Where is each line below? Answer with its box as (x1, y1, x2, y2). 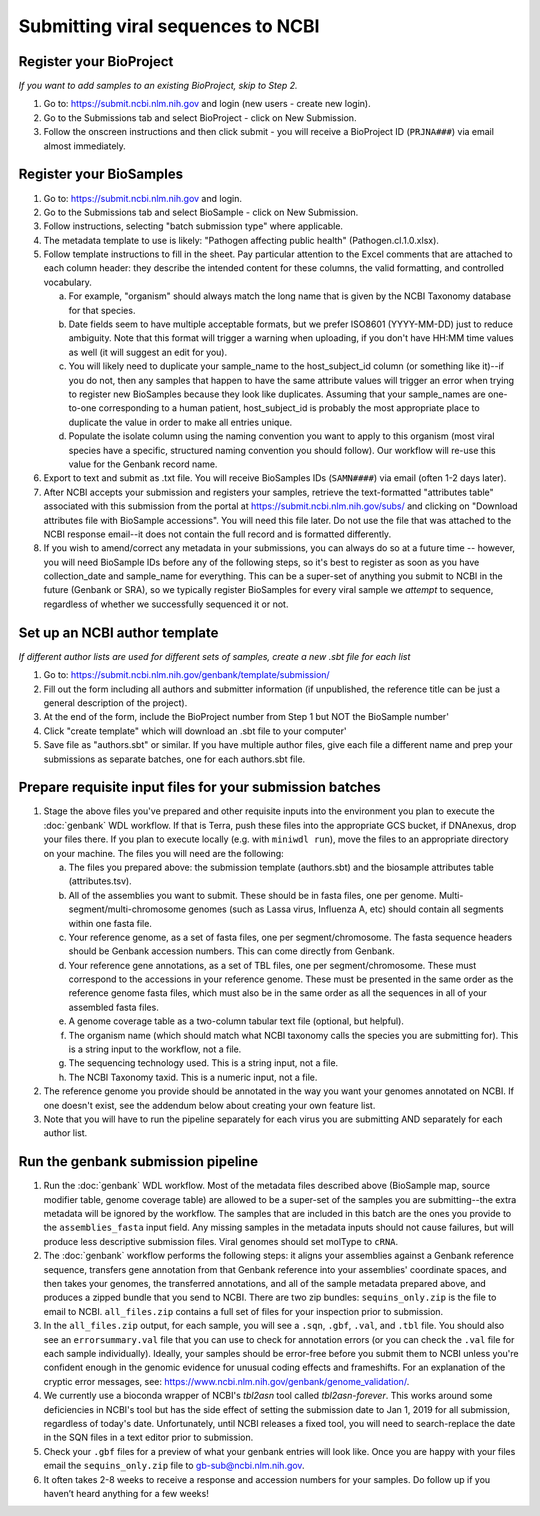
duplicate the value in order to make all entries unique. (68, 416, 293, 428)
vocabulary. (43, 276, 92, 288)
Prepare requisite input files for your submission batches (18, 779, 382, 796)
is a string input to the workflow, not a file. (68, 1043, 242, 1055)
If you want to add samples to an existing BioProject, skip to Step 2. (18, 80, 299, 92)
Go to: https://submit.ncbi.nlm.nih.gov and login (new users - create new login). (43, 98, 371, 110)
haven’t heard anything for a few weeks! (43, 1487, 209, 1499)
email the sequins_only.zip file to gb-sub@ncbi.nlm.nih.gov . (43, 1460, 305, 1472)
